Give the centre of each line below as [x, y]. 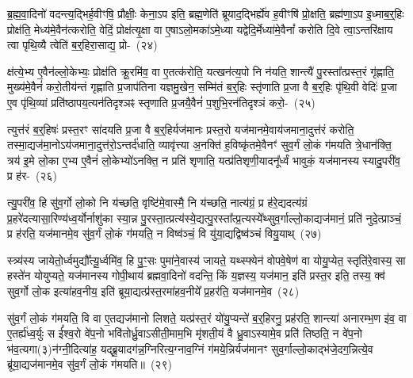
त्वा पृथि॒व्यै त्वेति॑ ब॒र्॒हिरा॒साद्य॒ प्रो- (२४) [82, 45]
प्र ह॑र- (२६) [32, 176]
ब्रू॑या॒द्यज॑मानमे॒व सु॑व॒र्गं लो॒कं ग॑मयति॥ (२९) [90, 364]
